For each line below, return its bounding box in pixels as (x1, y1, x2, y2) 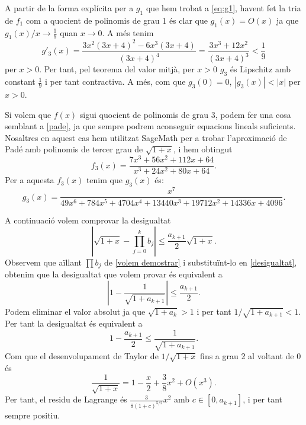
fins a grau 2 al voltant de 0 (200, 350, 301, 362)
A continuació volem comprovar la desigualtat (5, 214, 171, 226)
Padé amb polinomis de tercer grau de (5, 143, 143, 155)
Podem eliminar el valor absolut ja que (5, 305, 146, 317)
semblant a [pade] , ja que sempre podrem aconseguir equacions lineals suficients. (5, 120, 296, 132)
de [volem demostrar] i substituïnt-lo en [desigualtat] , (104, 255, 297, 268)
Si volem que (5, 108, 51, 120)
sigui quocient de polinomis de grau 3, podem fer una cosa (79, 108, 291, 120)
